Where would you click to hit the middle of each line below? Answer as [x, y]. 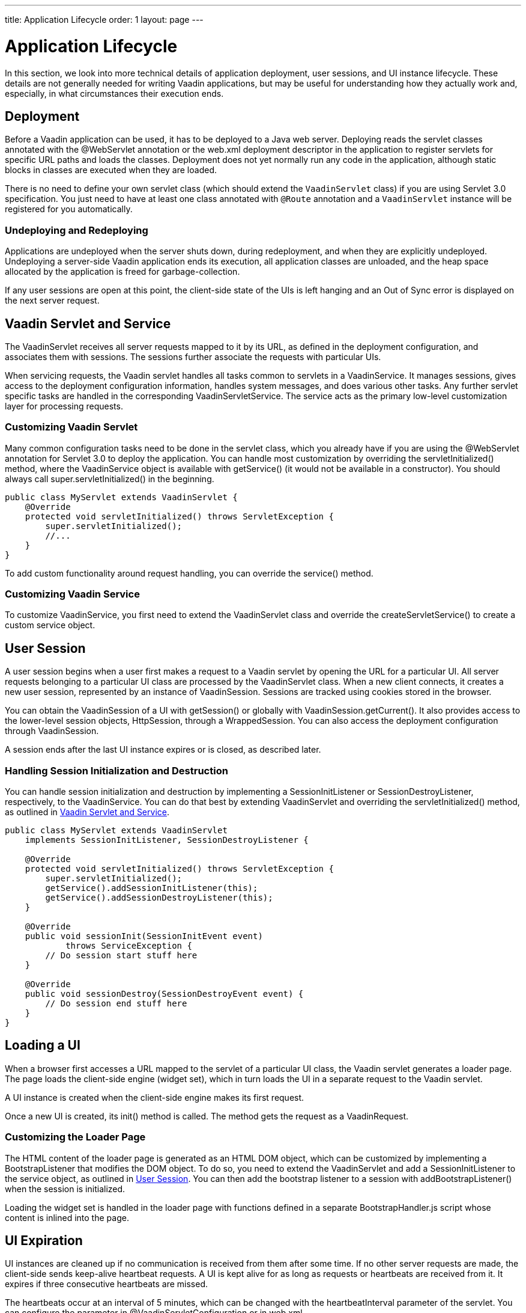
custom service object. [50, 625]
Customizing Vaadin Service [72, 594]
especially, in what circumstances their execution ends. [114, 93]
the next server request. [52, 301]
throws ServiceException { [129, 946]
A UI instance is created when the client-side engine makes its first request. [155, 1097]
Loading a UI [43, 1045]
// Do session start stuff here [121, 956]
